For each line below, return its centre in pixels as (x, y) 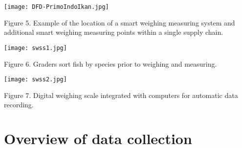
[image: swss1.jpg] (35, 48)
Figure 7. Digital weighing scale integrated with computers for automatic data (121, 95)
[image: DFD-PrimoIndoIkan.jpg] (56, 7)
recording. (19, 105)
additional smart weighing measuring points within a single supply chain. (114, 32)
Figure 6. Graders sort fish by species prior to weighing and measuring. (110, 63)
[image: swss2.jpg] (35, 80)
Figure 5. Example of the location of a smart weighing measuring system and (120, 22)
